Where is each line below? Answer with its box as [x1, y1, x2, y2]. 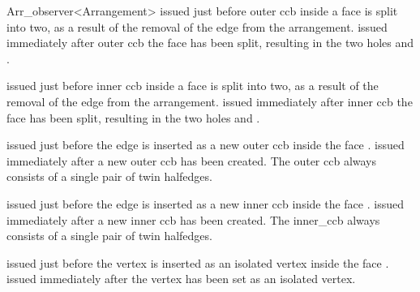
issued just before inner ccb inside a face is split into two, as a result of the [6, 77, 379, 94]
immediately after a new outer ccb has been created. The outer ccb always [6, 152, 377, 169]
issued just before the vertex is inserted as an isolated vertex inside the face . [6, 254, 389, 271]
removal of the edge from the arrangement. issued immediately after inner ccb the [6, 92, 413, 109]
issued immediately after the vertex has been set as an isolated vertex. [6, 270, 356, 287]
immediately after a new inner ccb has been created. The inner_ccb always [6, 211, 380, 228]
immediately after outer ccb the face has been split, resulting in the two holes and [6, 34, 414, 51]
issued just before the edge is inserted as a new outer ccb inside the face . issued [6, 136, 405, 153]
